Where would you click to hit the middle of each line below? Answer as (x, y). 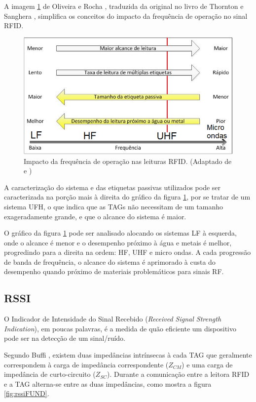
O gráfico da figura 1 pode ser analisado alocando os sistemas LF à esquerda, (121, 233)
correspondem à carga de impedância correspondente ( (86, 364)
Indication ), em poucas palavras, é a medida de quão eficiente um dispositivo (120, 328)
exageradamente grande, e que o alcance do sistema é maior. (95, 216)
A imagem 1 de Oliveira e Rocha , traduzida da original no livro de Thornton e (124, 6)
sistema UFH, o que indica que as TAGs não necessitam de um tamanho (114, 206)
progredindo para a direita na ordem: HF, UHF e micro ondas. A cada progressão (128, 252)
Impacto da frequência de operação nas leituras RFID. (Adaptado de (128, 161)
